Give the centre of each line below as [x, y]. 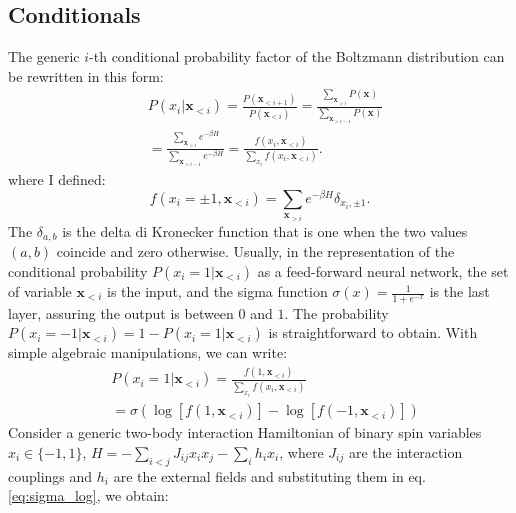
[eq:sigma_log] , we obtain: [88, 495]
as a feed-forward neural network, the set [383, 271]
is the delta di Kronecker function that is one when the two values [265, 230]
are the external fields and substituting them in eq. [269, 475]
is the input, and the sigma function [217, 291]
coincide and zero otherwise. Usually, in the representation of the [255, 251]
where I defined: [57, 179]
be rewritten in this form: [86, 75]
